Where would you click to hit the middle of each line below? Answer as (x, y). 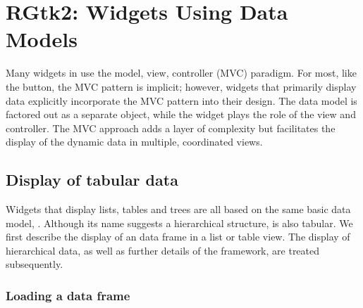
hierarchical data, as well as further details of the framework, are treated (163, 250)
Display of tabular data (92, 180)
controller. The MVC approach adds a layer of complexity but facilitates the (171, 128)
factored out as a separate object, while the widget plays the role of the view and (181, 114)
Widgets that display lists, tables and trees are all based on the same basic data (178, 209)
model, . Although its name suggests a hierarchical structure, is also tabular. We (179, 223)
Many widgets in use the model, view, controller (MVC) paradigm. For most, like (181, 73)
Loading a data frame (68, 295)
